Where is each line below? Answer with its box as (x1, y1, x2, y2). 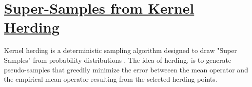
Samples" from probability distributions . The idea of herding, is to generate (4, 54, 232, 65)
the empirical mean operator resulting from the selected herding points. (4, 74, 217, 84)
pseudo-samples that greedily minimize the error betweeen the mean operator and (4, 64, 248, 74)
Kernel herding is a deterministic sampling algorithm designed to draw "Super (4, 45, 237, 55)
